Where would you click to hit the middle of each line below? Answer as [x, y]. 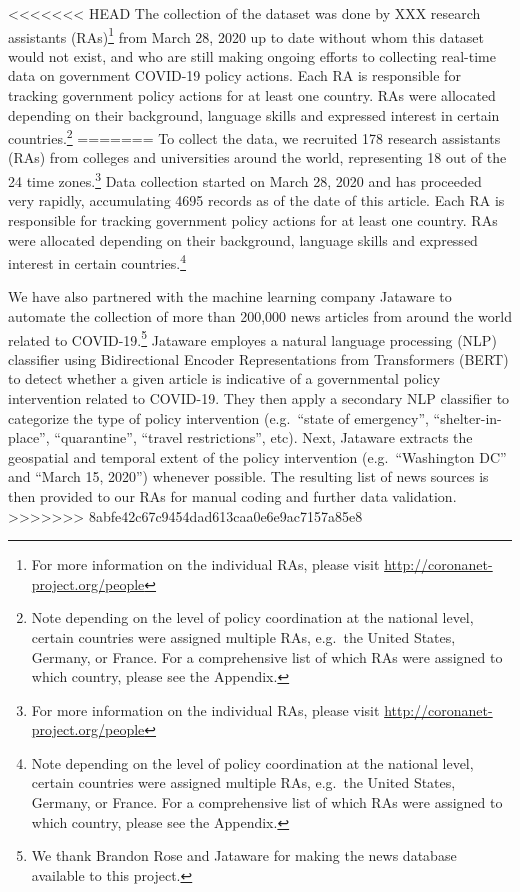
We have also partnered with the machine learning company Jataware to [230, 296]
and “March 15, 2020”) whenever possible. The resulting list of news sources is [248, 476]
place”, [29, 437]
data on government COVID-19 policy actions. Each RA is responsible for [234, 75]
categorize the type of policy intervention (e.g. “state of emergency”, [218, 417]
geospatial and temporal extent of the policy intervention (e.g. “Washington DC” [257, 456]
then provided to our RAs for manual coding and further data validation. [232, 495]
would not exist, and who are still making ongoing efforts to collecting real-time [252, 55]
